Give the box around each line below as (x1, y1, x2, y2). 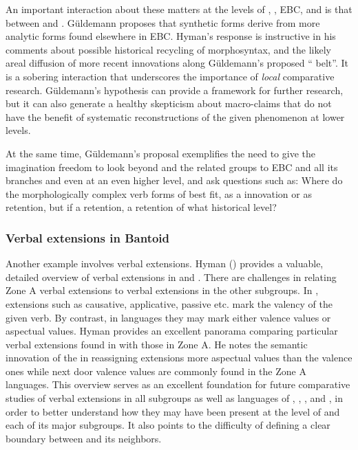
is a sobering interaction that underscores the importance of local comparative (6, 69, 335, 83)
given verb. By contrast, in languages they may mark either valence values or (6, 310, 331, 324)
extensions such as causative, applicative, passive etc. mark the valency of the (6, 296, 333, 311)
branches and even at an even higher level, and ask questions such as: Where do (6, 173, 343, 188)
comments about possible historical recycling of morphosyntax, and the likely (6, 42, 332, 56)
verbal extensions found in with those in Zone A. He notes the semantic (6, 337, 308, 351)
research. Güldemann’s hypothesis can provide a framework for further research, (6, 82, 344, 97)
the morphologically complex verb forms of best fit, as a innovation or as (6, 186, 312, 201)
